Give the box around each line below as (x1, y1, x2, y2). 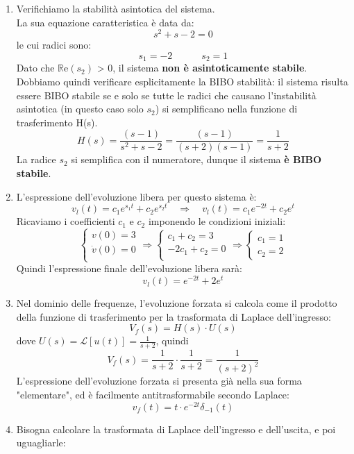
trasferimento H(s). (16, 115, 98, 129)
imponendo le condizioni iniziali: (148, 214, 286, 228)
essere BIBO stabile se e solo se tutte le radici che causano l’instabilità (16, 87, 317, 102)
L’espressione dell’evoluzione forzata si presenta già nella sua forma (16, 373, 302, 388)
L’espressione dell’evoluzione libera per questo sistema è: (16, 189, 257, 203)
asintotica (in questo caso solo (16, 101, 144, 116)
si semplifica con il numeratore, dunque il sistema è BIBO (71, 152, 322, 167)
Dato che (16, 60, 55, 75)
